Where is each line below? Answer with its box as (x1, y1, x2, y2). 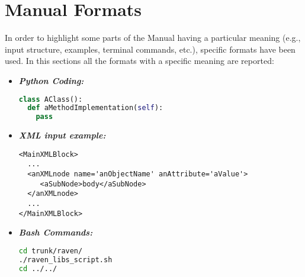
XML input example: (18, 129, 106, 141)
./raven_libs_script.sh (18, 255, 113, 264)
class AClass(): (18, 95, 83, 104)
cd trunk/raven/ (18, 246, 83, 255)
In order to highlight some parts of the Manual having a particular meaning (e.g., (5, 31, 301, 44)
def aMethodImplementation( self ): (27, 104, 163, 112)
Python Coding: (18, 74, 84, 86)
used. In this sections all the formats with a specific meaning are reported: (5, 54, 274, 67)
